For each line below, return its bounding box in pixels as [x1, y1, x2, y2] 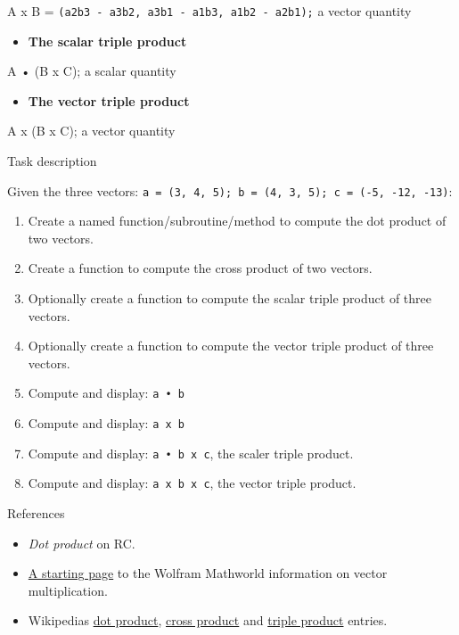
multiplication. [28, 581, 108, 599]
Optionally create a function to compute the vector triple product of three [28, 336, 434, 355]
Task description [7, 152, 97, 170]
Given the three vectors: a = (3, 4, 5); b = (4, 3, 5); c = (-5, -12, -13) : [7, 181, 453, 200]
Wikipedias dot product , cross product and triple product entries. [28, 611, 388, 630]
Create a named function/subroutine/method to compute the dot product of [28, 211, 447, 230]
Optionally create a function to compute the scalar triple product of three [28, 289, 431, 308]
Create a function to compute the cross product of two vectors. [28, 259, 373, 277]
